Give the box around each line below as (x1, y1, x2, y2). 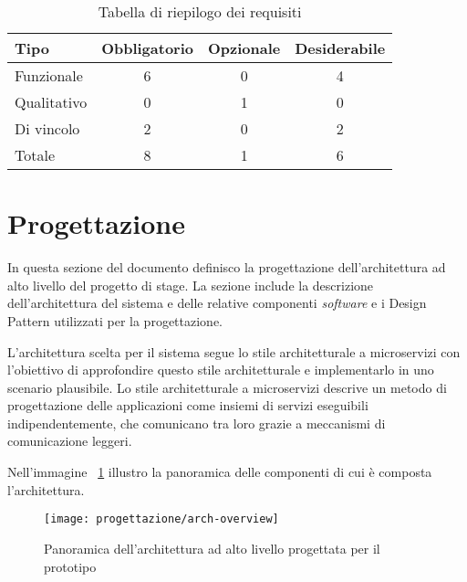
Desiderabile (295, 37, 386, 58)
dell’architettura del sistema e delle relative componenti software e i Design (7, 293, 427, 312)
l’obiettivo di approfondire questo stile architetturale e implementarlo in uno (7, 360, 434, 379)
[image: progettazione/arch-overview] (44, 513, 279, 526)
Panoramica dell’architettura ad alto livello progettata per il (44, 538, 380, 557)
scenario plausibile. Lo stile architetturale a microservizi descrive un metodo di (7, 377, 447, 397)
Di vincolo (15, 118, 80, 139)
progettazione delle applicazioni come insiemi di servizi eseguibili (7, 396, 368, 415)
